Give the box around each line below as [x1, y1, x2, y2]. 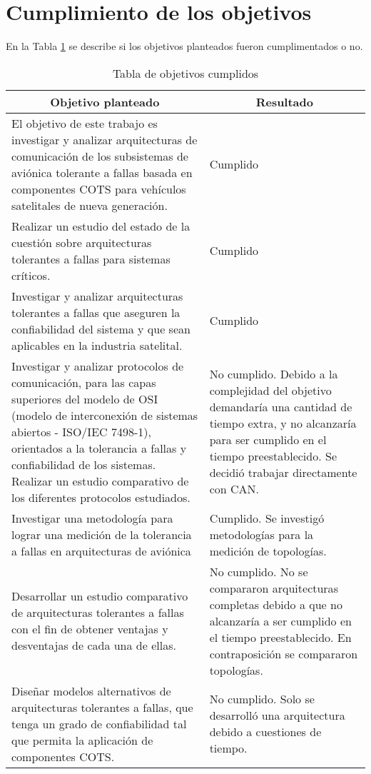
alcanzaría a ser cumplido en [209, 612, 352, 629]
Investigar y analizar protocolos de [11, 357, 184, 374]
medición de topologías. [209, 542, 327, 559]
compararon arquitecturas [209, 579, 338, 596]
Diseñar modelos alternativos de [11, 682, 171, 699]
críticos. [11, 266, 51, 283]
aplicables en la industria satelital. [11, 336, 183, 353]
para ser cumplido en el [209, 431, 327, 448]
